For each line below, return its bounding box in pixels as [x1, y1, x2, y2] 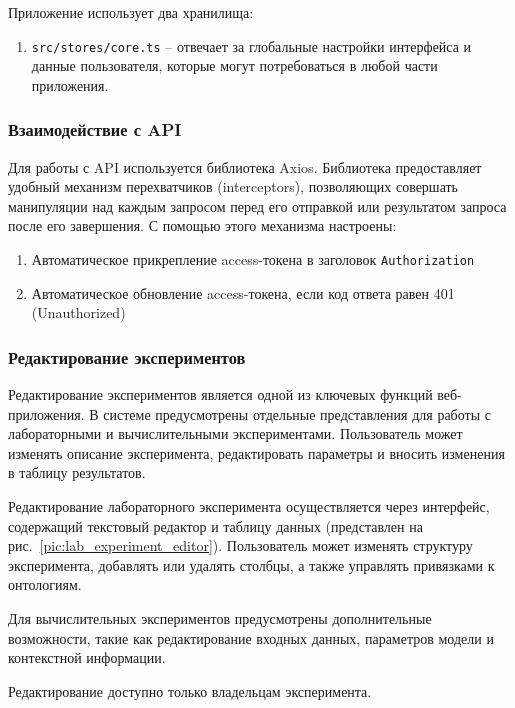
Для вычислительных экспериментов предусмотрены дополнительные [8, 608, 432, 629]
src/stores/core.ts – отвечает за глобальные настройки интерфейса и [31, 35, 472, 56]
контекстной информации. [8, 647, 166, 668]
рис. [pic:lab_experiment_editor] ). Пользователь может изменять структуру [8, 535, 473, 556]
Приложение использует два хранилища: [8, 2, 254, 22]
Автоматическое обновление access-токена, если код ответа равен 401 [31, 282, 455, 303]
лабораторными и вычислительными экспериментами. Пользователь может [8, 423, 463, 444]
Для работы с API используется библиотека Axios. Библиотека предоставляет [8, 156, 482, 177]
